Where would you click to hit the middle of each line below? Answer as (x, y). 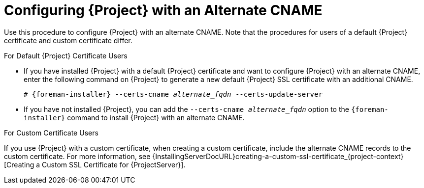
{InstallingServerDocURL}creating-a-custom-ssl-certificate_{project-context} (278, 156)
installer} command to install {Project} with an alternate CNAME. (134, 117)
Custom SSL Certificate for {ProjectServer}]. (114, 164)
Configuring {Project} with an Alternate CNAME (163, 10)
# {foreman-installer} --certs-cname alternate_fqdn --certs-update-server (173, 94)
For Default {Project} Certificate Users (66, 55)
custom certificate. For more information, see (77, 156)
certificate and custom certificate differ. (68, 40)
